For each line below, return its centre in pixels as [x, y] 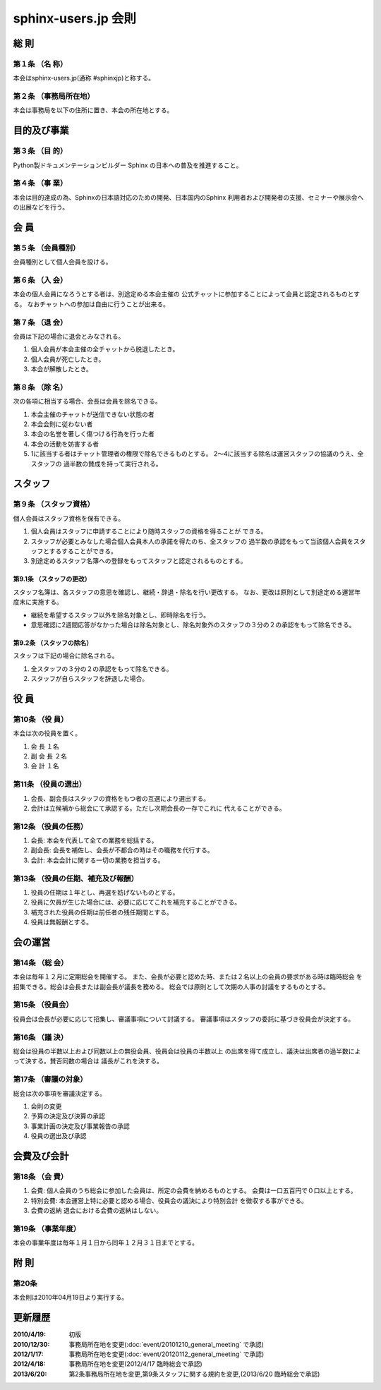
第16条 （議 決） [41, 1037]
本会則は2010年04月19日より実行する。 [71, 1298]
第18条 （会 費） [41, 1176]
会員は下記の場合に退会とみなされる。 [69, 336]
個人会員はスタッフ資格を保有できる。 [69, 518]
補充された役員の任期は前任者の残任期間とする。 [102, 912]
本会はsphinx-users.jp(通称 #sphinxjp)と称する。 [84, 78]
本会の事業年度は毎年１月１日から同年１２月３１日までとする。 [106, 1243]
